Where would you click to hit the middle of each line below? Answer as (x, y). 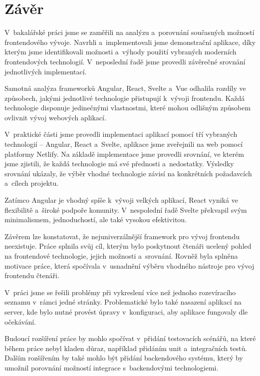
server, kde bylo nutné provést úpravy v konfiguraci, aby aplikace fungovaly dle (126, 311)
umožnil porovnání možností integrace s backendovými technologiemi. (112, 367)
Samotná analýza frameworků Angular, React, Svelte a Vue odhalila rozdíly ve (125, 88)
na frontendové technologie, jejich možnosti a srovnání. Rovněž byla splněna (121, 256)
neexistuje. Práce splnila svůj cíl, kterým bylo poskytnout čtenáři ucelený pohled (128, 246)
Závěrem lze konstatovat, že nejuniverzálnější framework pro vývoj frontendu (122, 236)
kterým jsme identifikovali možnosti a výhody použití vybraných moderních (121, 52)
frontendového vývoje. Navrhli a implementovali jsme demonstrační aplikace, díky (130, 42)
